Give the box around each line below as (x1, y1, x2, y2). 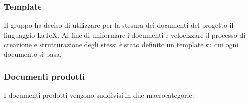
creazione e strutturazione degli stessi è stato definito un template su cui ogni (4, 39, 239, 50)
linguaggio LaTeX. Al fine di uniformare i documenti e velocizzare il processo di (4, 29, 246, 40)
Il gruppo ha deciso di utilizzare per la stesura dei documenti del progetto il (4, 20, 234, 30)
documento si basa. (4, 49, 62, 59)
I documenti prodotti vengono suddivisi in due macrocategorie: (4, 89, 194, 100)
